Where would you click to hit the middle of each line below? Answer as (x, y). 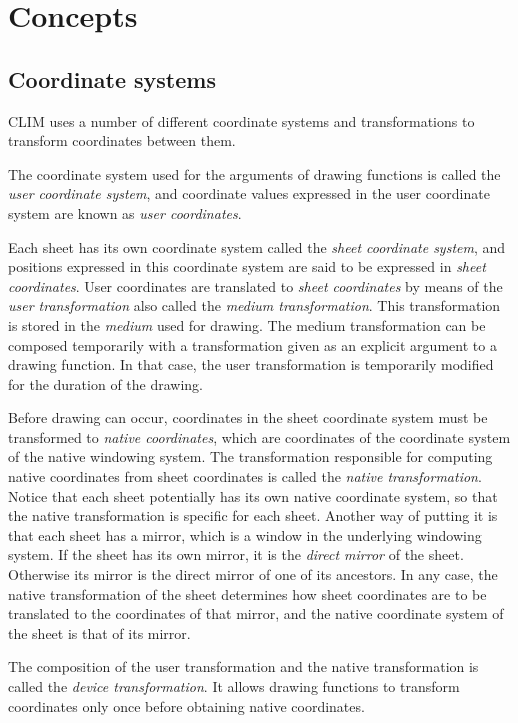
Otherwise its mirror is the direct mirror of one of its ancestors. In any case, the (253, 574)
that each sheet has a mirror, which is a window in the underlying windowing (245, 534)
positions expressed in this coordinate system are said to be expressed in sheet (247, 266)
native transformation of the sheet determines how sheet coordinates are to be (247, 593)
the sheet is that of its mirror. (99, 632)
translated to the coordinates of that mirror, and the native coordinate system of (256, 613)
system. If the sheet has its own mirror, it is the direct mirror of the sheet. (236, 554)
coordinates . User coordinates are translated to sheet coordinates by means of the (255, 285)
